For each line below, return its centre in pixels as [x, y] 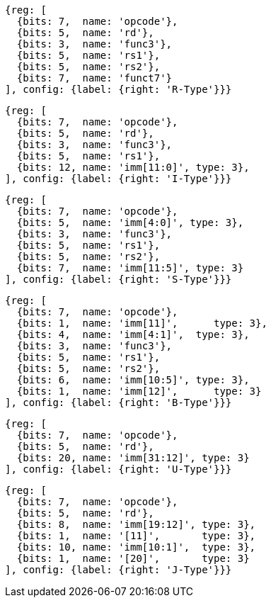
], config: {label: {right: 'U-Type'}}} [119, 469]
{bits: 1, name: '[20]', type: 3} [133, 558]
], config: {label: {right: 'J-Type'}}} [119, 570]
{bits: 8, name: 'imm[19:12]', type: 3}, [136, 524]
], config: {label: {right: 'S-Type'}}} [119, 279]
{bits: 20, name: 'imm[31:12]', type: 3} [133, 458]
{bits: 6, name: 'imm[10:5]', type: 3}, [133, 380]
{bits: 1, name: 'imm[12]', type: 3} [139, 391]
